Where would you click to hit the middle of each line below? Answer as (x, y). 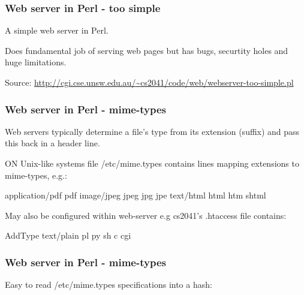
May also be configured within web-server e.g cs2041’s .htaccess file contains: (146, 215)
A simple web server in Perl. (57, 30)
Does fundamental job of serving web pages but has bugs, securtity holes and (147, 50)
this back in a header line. (52, 143)
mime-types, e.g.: (36, 175)
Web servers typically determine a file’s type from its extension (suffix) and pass (152, 131)
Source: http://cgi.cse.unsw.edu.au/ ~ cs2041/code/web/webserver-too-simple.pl (149, 82)
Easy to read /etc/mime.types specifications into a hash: (109, 285)
